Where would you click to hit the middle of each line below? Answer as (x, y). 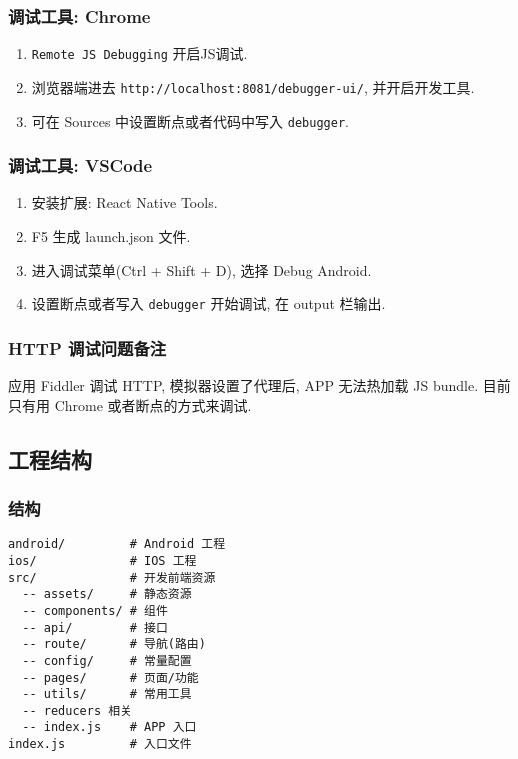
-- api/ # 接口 (95, 627)
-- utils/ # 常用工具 (107, 694)
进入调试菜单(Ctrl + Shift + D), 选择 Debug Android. (201, 269)
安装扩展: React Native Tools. (124, 202)
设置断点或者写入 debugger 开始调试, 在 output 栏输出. (208, 303)
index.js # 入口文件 (100, 744)
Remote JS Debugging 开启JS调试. (139, 53)
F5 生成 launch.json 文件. (111, 236)
